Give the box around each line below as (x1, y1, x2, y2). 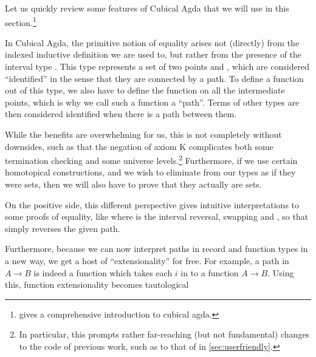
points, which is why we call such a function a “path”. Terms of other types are (5, 95, 300, 108)
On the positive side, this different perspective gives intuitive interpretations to (5, 198, 300, 211)
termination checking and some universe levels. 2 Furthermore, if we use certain (5, 152, 298, 166)
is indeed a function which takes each (33, 266, 173, 279)
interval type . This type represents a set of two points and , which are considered (5, 60, 310, 73)
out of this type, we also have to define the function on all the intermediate (5, 84, 285, 97)
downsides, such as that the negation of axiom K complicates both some (5, 140, 273, 152)
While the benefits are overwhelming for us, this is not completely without (5, 128, 282, 140)
